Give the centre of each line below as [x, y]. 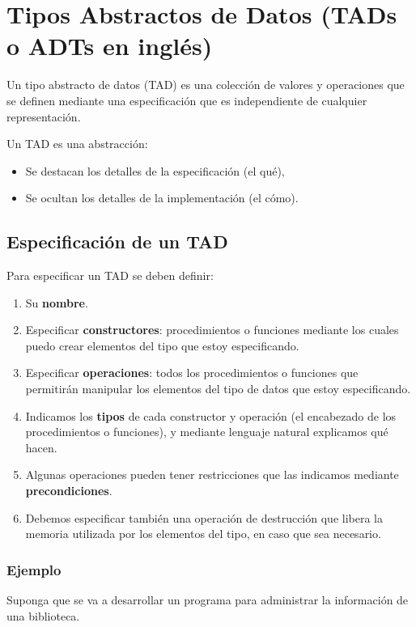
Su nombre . [57, 302]
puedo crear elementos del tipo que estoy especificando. [162, 345]
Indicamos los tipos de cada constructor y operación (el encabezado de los [211, 415]
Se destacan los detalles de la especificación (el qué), [155, 170]
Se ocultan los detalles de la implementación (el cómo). [162, 198]
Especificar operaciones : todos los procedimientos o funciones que [192, 373]
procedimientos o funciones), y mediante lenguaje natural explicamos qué [207, 432]
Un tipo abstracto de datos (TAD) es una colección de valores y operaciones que [206, 85]
